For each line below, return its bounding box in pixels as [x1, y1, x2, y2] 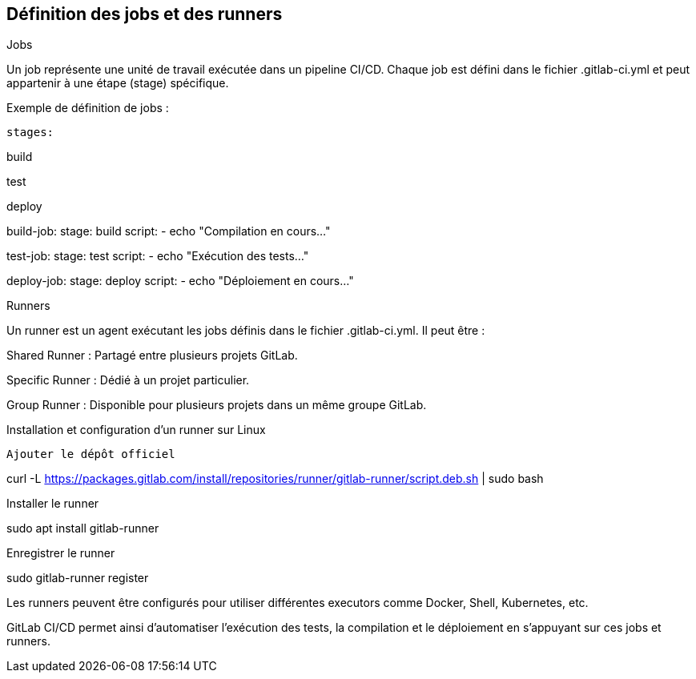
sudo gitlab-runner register [6, 571, 149, 585]
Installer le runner [6, 496, 99, 511]
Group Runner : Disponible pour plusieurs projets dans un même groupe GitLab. [6, 398, 427, 412]
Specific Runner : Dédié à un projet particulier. [6, 373, 250, 388]
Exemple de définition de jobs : [6, 101, 169, 115]
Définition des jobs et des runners [6, 4, 283, 24]
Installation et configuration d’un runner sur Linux [6, 423, 266, 437]
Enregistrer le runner [6, 546, 115, 560]
